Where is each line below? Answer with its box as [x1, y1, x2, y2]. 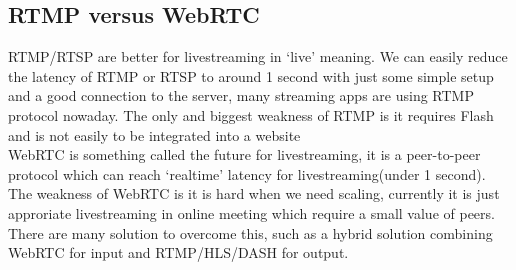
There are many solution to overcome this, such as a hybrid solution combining [8, 222, 493, 243]
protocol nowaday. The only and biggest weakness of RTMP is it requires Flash [8, 104, 494, 125]
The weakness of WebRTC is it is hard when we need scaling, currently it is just [8, 183, 500, 204]
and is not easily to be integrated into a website [8, 124, 301, 145]
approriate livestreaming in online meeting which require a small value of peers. [8, 202, 495, 223]
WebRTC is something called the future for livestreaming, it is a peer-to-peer [8, 144, 481, 165]
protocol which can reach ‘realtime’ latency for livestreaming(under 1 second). [8, 163, 486, 184]
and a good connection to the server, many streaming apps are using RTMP [8, 85, 474, 106]
